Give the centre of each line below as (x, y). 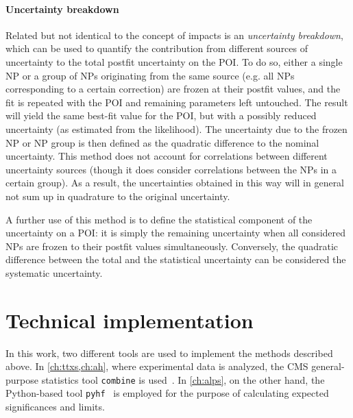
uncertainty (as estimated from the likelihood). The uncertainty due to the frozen (176, 128)
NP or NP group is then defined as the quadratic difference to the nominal (162, 142)
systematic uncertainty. (54, 272)
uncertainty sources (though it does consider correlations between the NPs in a (171, 169)
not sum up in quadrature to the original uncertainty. (118, 196)
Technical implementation (130, 320)
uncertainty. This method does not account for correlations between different (167, 156)
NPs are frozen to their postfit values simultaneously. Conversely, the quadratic (172, 246)
